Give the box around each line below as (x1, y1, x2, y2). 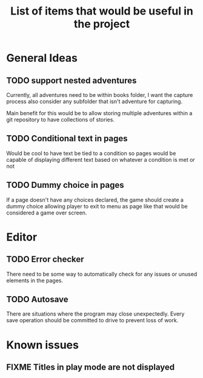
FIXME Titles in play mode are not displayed (6, 362, 175, 373)
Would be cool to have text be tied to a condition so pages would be (6, 150, 176, 157)
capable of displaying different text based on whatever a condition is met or (6, 156, 195, 163)
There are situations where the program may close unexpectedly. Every (6, 310, 185, 317)
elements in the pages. (6, 277, 64, 284)
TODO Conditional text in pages (6, 133, 128, 144)
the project (73, 17, 130, 31)
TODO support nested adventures (6, 75, 137, 85)
